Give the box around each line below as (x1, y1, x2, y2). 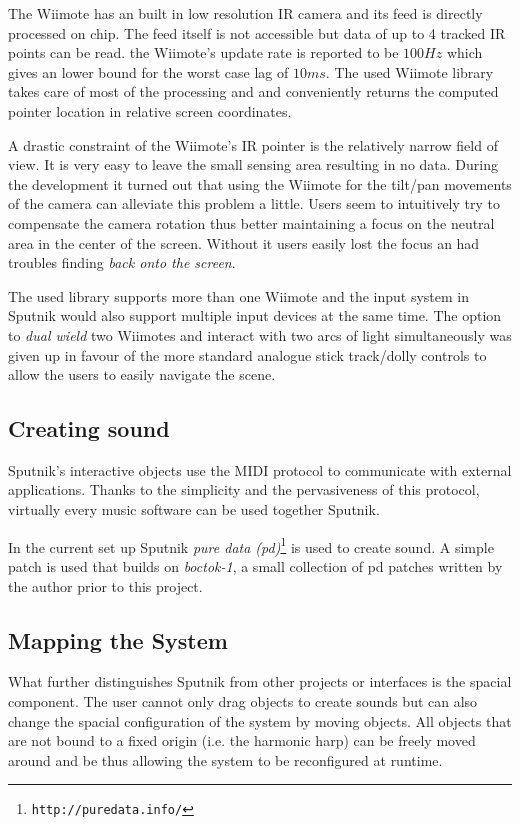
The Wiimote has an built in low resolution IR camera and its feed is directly (8, 3, 483, 23)
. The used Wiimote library (325, 61, 494, 82)
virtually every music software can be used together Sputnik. (8, 499, 380, 520)
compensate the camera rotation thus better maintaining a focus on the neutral (8, 212, 495, 233)
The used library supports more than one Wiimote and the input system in (8, 285, 470, 306)
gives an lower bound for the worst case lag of (8, 61, 289, 82)
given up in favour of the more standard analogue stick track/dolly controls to (8, 344, 487, 365)
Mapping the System (8, 624, 228, 655)
